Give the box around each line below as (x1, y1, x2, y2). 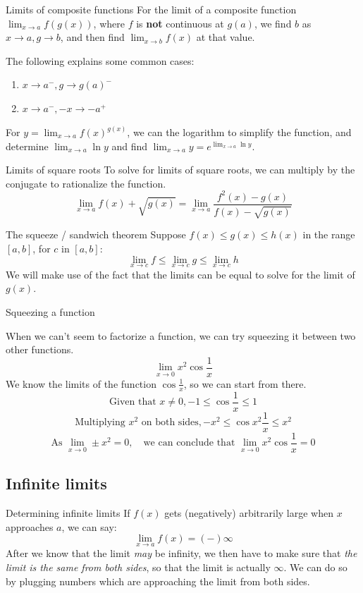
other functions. (6, 342, 74, 357)
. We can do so (283, 559, 347, 574)
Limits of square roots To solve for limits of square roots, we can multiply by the (6, 162, 355, 177)
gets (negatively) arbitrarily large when (164, 505, 333, 520)
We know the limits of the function (6, 376, 156, 391)
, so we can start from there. (183, 376, 307, 391)
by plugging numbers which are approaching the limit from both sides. (6, 573, 310, 588)
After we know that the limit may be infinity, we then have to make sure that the (6, 546, 357, 561)
